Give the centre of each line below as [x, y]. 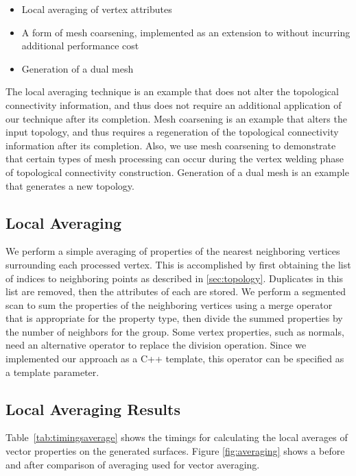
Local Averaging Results [93, 409]
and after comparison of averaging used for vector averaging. [133, 464]
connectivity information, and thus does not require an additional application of [174, 104]
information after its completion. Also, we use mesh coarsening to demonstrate [171, 145]
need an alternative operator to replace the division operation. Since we [156, 345]
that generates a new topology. [70, 185]
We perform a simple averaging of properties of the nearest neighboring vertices [173, 251]
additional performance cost [80, 46]
